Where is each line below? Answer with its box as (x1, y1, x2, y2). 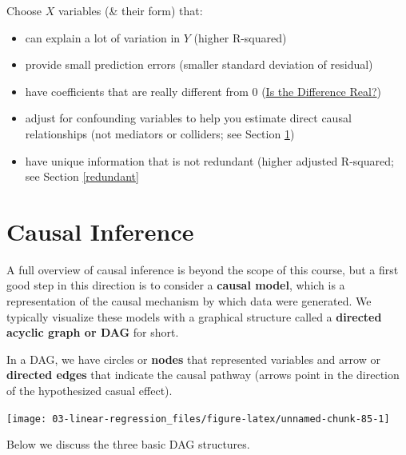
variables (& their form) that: (58, 2, 203, 18)
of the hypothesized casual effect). (6, 382, 173, 399)
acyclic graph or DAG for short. (6, 324, 179, 341)
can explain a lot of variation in (25, 29, 181, 46)
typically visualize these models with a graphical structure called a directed (6, 308, 382, 325)
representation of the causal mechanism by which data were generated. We (6, 293, 372, 309)
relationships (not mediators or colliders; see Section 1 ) (25, 125, 295, 142)
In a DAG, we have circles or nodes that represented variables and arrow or (6, 350, 380, 367)
